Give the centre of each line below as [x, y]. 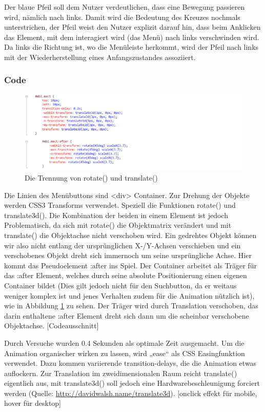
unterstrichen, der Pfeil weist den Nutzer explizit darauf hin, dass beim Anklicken [132, 27]
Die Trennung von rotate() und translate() [91, 178]
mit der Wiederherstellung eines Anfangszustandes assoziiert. [100, 57]
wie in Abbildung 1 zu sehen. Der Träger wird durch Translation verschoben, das [131, 306]
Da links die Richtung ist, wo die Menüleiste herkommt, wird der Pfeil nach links [131, 47]
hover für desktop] [33, 403]
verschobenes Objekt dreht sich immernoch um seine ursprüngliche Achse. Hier [128, 255]
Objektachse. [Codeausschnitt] [52, 326]
